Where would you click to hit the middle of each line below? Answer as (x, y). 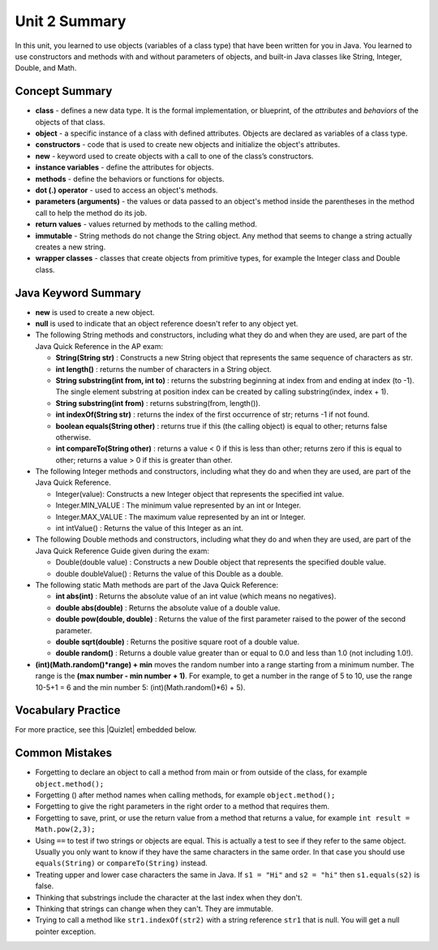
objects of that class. (70, 122)
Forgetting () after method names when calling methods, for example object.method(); (185, 795)
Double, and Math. (46, 68)
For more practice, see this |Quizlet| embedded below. (106, 730)
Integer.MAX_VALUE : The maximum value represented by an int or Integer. (180, 516)
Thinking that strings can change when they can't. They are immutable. (154, 909)
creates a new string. (71, 247)
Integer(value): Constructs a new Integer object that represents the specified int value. (200, 494)
